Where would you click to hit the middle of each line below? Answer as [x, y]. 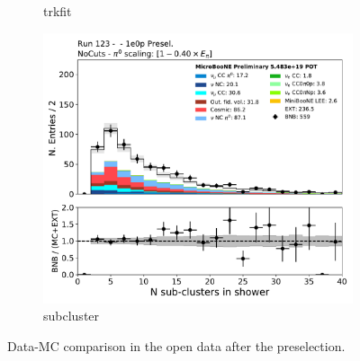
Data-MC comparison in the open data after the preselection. [176, 345]
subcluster [72, 316]
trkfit [58, 11]
